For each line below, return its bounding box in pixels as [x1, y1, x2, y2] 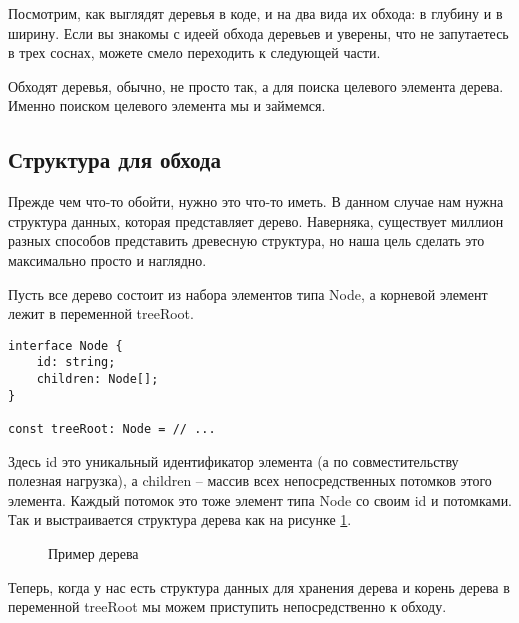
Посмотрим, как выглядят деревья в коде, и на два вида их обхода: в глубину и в [8, 3, 503, 23]
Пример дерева [48, 543, 139, 564]
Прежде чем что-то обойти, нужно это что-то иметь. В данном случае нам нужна [8, 191, 504, 212]
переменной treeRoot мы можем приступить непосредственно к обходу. [8, 596, 447, 617]
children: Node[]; [36, 372, 159, 387]
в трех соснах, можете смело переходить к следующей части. [8, 42, 381, 63]
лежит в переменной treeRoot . [8, 303, 194, 324]
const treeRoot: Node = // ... [8, 422, 216, 437]
